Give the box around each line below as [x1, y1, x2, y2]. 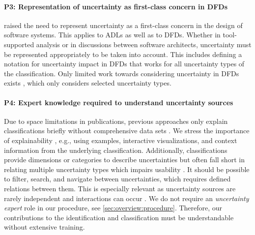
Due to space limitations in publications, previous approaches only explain [4, 116, 228, 126]
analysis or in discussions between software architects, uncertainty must [36, 39, 252, 49]
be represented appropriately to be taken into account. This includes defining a [4, 49, 242, 59]
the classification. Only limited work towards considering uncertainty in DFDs [4, 68, 239, 78]
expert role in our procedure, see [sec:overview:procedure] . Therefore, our [4, 203, 223, 213]
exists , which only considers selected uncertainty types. [4, 78, 171, 88]
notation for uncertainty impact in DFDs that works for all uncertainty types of [4, 59, 245, 69]
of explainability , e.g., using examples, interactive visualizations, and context [4, 135, 237, 145]
